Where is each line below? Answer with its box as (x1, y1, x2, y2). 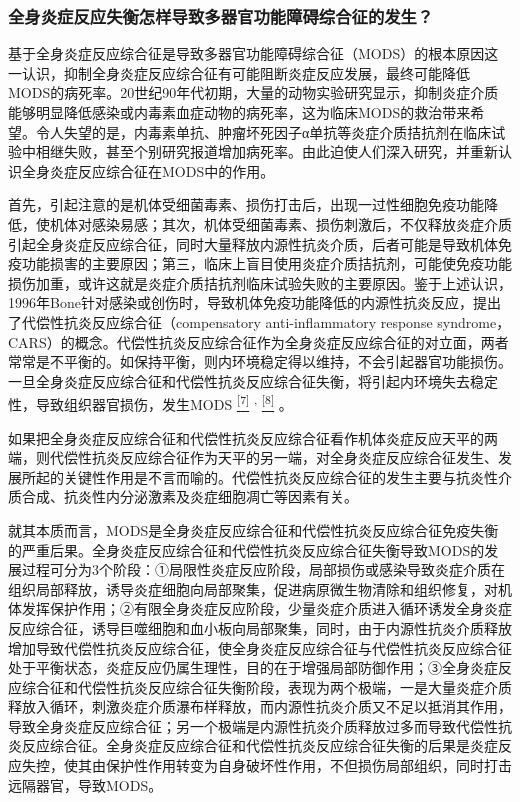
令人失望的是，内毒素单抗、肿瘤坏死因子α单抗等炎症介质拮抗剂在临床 (35, 121, 492, 142)
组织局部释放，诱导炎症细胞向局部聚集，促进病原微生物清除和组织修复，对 (8, 578, 498, 599)
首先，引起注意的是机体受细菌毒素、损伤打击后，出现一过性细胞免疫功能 (8, 194, 484, 215)
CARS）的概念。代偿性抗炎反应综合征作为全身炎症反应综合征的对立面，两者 (8, 331, 509, 352)
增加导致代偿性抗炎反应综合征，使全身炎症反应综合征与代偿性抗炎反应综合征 (8, 637, 512, 658)
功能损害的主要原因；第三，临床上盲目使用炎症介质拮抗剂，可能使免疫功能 (21, 253, 512, 274)
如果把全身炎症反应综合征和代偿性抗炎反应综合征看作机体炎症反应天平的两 (8, 427, 498, 448)
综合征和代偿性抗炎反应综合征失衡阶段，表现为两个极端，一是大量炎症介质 (21, 676, 512, 697)
